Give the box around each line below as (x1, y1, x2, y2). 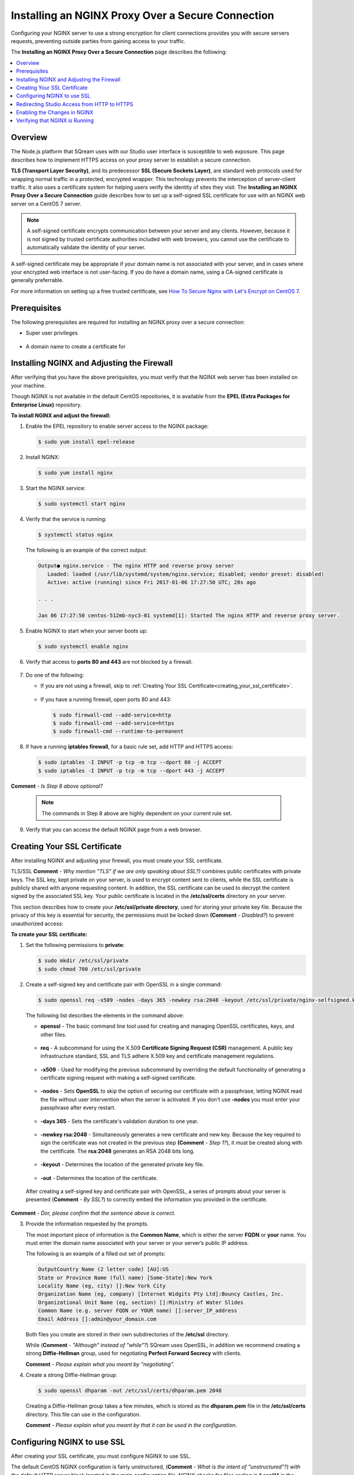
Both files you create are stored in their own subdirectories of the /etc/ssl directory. (25, 1330, 230, 1338)
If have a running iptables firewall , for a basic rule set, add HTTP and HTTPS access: (25, 743, 233, 750)
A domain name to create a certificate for (25, 343, 126, 350)
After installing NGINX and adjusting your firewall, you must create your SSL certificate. (11, 857, 223, 864)
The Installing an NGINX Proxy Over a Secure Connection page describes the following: (11, 48, 227, 55)
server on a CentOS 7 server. (11, 200, 82, 207)
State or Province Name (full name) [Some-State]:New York (38, 1274, 212, 1281)
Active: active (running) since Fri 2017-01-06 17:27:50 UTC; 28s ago (47, 579, 256, 586)
